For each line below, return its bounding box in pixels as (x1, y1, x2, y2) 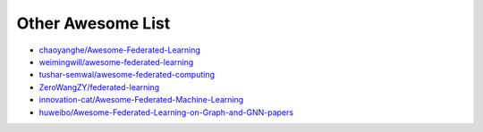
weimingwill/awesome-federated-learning (38, 56, 194, 67)
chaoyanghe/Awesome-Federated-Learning (38, 45, 201, 55)
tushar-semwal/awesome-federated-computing (38, 70, 215, 80)
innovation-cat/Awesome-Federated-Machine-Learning (38, 95, 244, 105)
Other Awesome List (16, 13, 171, 33)
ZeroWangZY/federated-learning (38, 81, 160, 93)
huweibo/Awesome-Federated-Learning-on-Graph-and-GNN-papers (38, 107, 294, 118)
